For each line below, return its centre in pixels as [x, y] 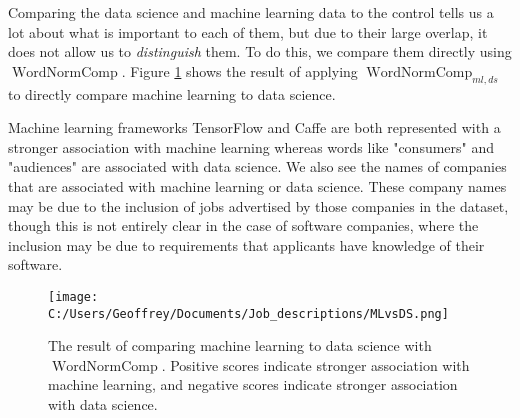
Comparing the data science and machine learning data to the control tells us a [251, 12]
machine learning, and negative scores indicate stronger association [253, 384]
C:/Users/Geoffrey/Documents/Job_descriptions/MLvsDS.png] [248, 313]
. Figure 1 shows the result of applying [239, 70]
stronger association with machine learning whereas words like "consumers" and [251, 146]
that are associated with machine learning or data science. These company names [257, 185]
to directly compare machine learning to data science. [172, 93]
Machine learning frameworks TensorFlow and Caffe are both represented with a [254, 127]
